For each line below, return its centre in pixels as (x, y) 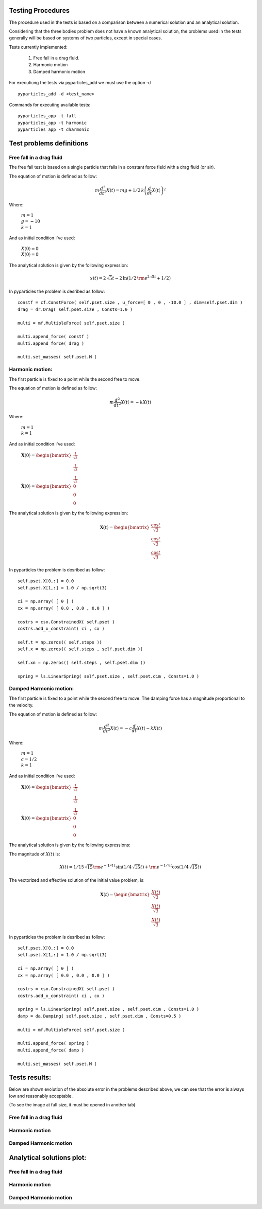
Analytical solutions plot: (48, 1157)
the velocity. (21, 705)
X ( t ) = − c (121, 728)
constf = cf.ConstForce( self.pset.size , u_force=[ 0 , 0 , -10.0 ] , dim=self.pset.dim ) (130, 302)
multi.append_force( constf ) (54, 337)
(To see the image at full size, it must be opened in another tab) (72, 1105)
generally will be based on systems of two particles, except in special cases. (85, 38)
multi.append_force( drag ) (51, 343)
